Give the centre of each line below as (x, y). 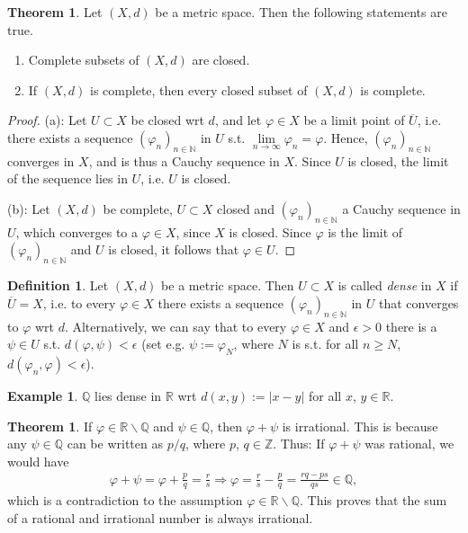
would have (38, 461)
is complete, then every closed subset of (199, 89)
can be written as (115, 444)
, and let (238, 120)
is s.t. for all (325, 344)
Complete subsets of (84, 60)
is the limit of (365, 231)
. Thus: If (299, 444)
